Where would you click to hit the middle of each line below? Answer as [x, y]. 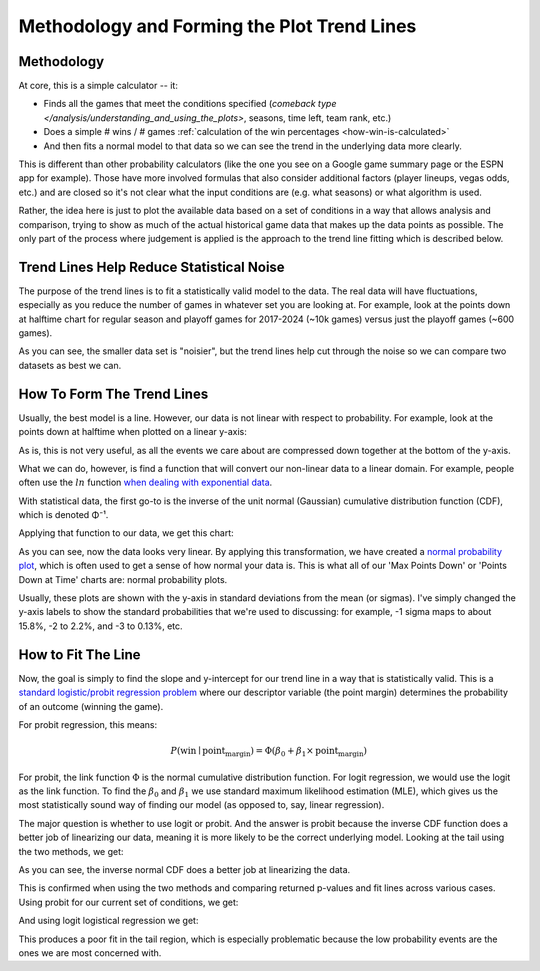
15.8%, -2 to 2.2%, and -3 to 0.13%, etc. [101, 626]
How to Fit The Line [79, 654]
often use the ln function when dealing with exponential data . [145, 482]
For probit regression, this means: [88, 724]
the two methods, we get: [71, 851]
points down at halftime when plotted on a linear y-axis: [132, 432]
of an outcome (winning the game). [91, 706]
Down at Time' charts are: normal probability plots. [123, 579]
